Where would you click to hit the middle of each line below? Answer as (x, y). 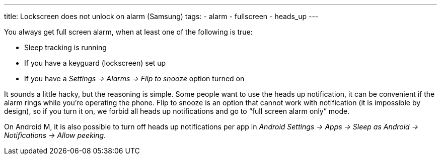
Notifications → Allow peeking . (55, 135)
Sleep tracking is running (65, 47)
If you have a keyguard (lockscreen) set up (95, 63)
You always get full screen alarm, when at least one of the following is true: (128, 32)
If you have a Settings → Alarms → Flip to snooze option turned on (134, 78)
